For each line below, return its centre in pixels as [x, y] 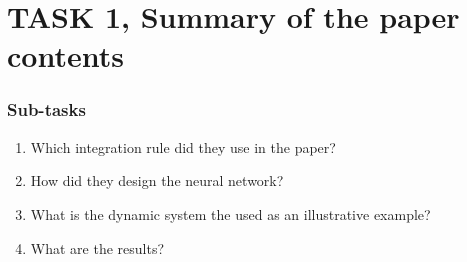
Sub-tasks [46, 109]
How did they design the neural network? [157, 180]
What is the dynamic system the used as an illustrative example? [230, 213]
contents [65, 55]
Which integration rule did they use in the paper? [183, 146]
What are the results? [97, 247]
